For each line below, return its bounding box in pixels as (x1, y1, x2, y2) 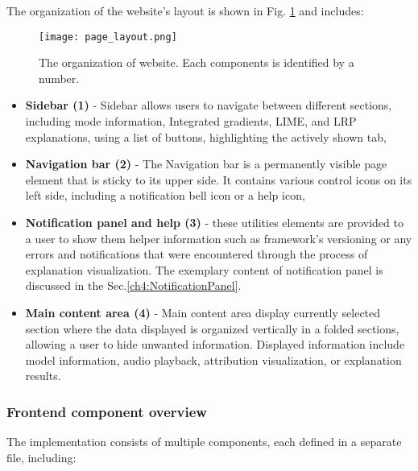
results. (25, 367, 61, 384)
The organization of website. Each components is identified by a (39, 54, 354, 71)
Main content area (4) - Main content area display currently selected (25, 304, 381, 320)
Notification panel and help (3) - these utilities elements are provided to (25, 214, 404, 230)
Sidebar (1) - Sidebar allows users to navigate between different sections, (25, 97, 392, 114)
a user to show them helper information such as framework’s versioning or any (25, 229, 412, 246)
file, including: (6, 448, 77, 465)
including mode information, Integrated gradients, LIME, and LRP (25, 113, 357, 130)
